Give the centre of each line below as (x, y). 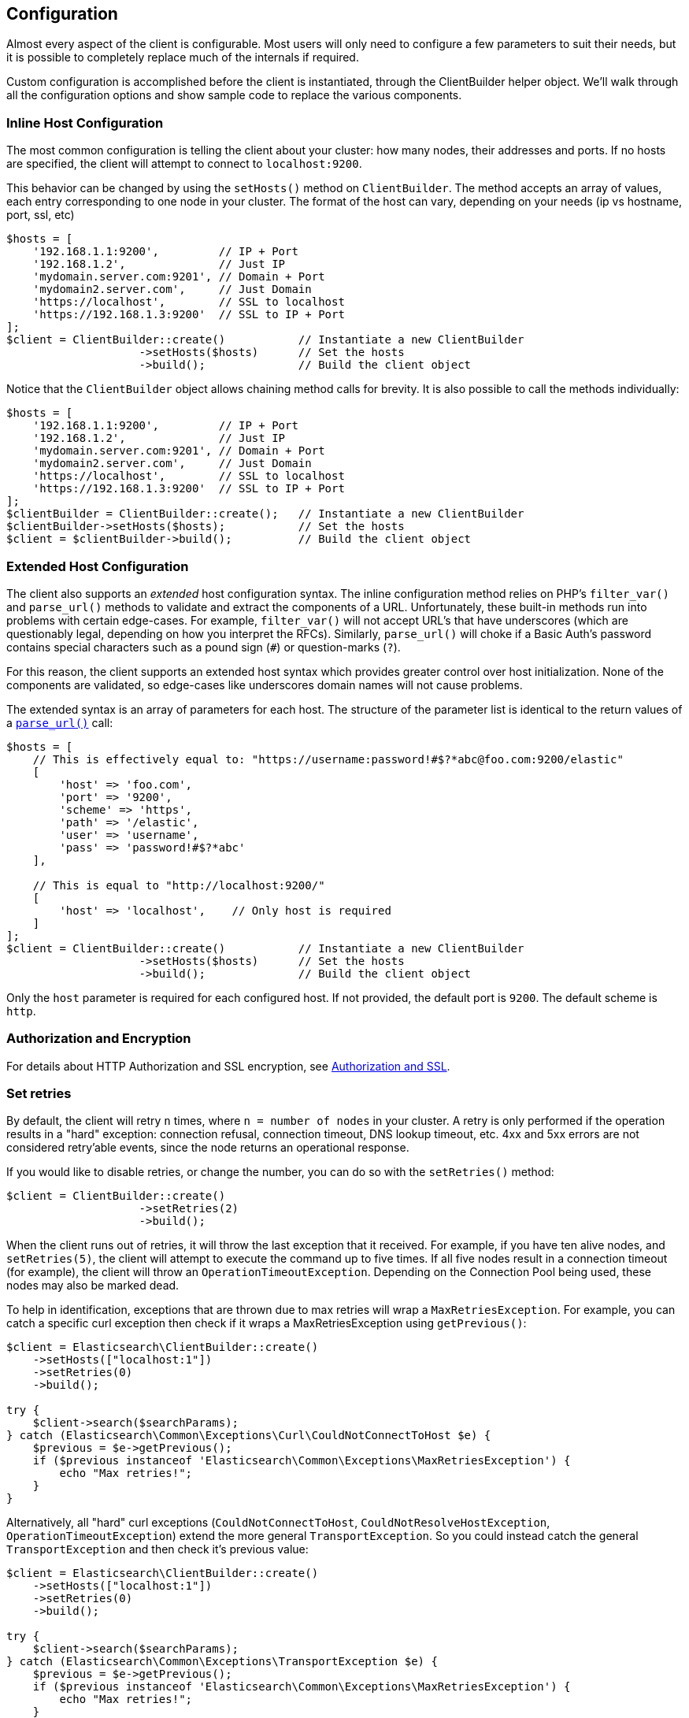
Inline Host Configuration (85, 122)
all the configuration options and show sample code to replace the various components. (234, 95)
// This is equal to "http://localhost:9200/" (179, 885)
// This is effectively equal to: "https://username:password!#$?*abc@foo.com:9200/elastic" (328, 759)
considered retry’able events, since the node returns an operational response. (208, 1148)
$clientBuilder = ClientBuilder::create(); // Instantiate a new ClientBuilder (265, 514)
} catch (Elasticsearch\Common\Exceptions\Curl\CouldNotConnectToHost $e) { (249, 1436)
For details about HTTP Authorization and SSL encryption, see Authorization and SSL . (228, 1066)
